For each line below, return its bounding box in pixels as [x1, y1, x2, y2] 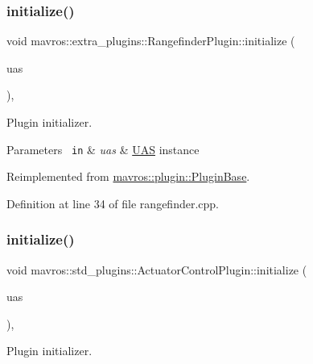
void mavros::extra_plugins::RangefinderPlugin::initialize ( [6, 32, 295, 49]
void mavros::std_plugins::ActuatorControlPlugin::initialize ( [6, 261, 307, 278]
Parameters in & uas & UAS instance [6, 140, 200, 157]
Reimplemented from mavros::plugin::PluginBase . [6, 168, 250, 185]
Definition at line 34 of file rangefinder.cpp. [6, 195, 219, 211]
